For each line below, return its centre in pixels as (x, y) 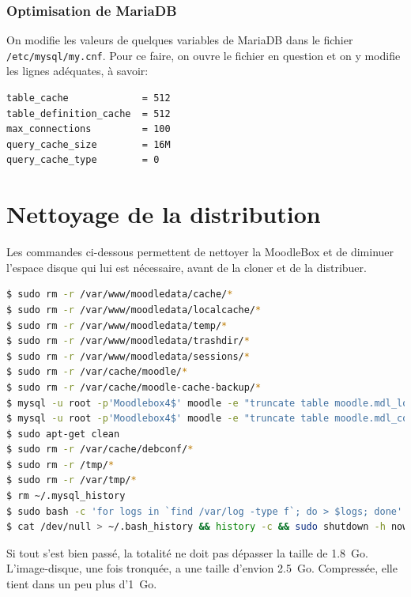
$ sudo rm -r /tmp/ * (60, 465)
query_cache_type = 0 (83, 160)
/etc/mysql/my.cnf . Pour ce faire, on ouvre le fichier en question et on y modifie (204, 55)
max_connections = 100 (89, 129)
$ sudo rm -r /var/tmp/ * (72, 480)
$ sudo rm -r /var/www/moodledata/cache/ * (120, 295)
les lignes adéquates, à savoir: (77, 71)
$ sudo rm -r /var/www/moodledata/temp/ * (117, 325)
